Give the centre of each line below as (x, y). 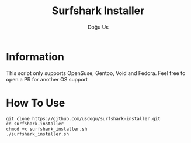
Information (35, 57)
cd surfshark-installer (35, 124)
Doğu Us (98, 27)
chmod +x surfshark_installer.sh (47, 129)
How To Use (36, 103)
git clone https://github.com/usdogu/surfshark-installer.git (83, 118)
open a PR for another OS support (47, 79)
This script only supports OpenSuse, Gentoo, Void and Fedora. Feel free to (96, 73)
